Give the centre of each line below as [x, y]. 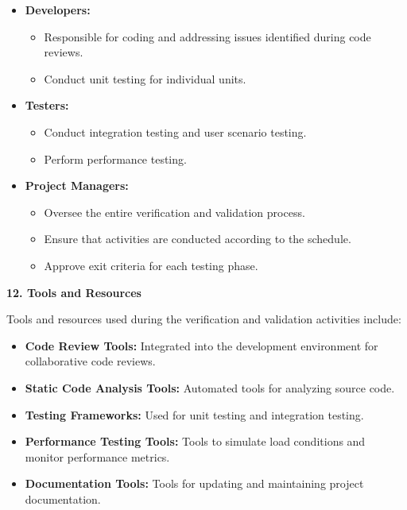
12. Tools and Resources [74, 292]
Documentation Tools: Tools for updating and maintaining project [194, 483]
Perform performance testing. [115, 158]
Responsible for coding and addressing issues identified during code [207, 36]
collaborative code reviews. [90, 361]
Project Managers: [77, 185]
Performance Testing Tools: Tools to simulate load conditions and [195, 441]
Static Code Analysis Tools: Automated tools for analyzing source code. [210, 387]
